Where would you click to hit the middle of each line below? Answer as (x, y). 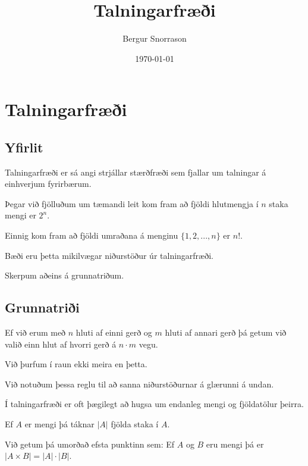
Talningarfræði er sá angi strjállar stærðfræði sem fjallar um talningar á (136, 172)
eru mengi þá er (235, 444)
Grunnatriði (42, 307)
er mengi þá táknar (59, 424)
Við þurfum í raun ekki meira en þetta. (76, 364)
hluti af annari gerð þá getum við (226, 332)
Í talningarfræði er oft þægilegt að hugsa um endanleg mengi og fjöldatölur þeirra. (154, 404)
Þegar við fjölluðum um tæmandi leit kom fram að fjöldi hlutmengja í (132, 203)
